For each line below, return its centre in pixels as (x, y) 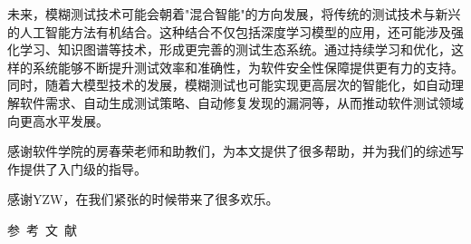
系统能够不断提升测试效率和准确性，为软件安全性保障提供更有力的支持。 (248, 67)
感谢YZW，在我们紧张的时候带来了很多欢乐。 (143, 199)
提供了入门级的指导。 (83, 168)
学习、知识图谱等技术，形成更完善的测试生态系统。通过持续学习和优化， (235, 49)
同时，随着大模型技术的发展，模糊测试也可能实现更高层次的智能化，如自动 (229, 85)
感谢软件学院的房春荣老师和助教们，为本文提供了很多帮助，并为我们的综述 (229, 151)
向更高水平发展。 (58, 120)
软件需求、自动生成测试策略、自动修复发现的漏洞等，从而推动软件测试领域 (241, 102)
